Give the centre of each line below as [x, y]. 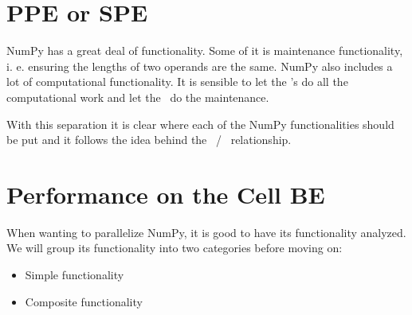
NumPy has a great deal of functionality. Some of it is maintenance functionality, [205, 51]
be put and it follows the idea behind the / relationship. [149, 140]
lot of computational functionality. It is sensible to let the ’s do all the [177, 82]
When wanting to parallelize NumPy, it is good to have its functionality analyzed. [206, 232]
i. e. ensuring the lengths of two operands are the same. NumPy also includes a [200, 66]
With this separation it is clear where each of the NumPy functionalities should [200, 124]
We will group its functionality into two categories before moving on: [175, 248]
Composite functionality [84, 301]
